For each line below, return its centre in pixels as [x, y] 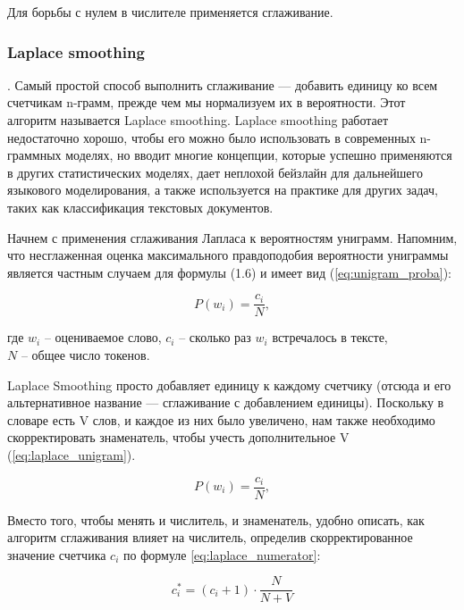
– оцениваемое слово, [103, 337]
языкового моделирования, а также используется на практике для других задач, [223, 190]
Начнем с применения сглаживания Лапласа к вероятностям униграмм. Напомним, [232, 237]
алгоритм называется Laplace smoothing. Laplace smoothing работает [198, 120]
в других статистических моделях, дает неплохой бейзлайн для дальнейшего [215, 172]
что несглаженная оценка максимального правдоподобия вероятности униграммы [228, 255]
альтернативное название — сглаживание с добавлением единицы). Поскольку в [226, 402]
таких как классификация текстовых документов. [140, 207]
